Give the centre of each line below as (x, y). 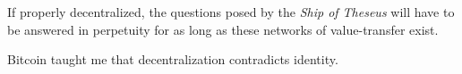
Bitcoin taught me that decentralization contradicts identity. (173, 59)
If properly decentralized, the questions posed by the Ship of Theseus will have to (231, 12)
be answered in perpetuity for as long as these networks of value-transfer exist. (223, 29)
